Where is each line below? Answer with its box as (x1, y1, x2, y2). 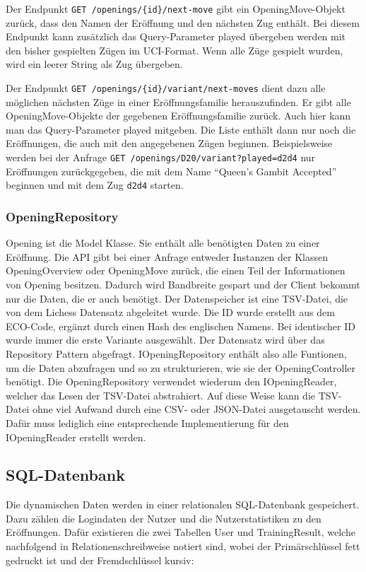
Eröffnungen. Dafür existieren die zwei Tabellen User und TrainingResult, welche (6, 525, 355, 539)
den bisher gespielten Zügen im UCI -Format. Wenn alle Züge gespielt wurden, (6, 42, 343, 57)
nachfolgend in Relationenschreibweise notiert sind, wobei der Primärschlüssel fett (6, 539, 360, 554)
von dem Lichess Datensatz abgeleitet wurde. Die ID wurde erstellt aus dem (6, 305, 335, 320)
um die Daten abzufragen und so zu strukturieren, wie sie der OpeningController (6, 360, 356, 375)
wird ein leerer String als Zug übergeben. (6, 57, 183, 71)
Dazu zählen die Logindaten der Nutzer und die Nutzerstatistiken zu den (6, 510, 321, 525)
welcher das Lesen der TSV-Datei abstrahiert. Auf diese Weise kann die (6, 387, 316, 402)
